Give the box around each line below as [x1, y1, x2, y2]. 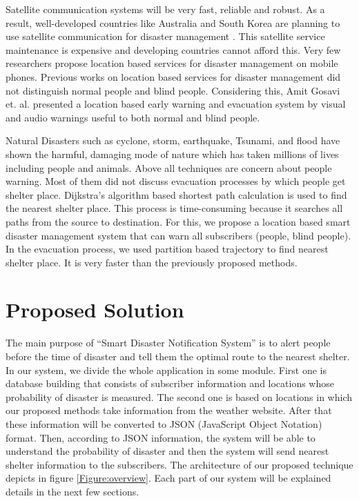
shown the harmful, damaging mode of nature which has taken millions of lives [6, 146, 339, 161]
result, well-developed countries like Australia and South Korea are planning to [6, 15, 340, 30]
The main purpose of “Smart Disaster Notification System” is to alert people [6, 335, 331, 350]
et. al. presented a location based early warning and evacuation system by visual [6, 97, 346, 111]
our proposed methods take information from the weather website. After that [6, 403, 332, 417]
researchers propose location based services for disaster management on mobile [6, 56, 338, 70]
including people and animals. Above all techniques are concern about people [6, 160, 332, 175]
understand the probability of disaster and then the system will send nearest [6, 444, 329, 458]
